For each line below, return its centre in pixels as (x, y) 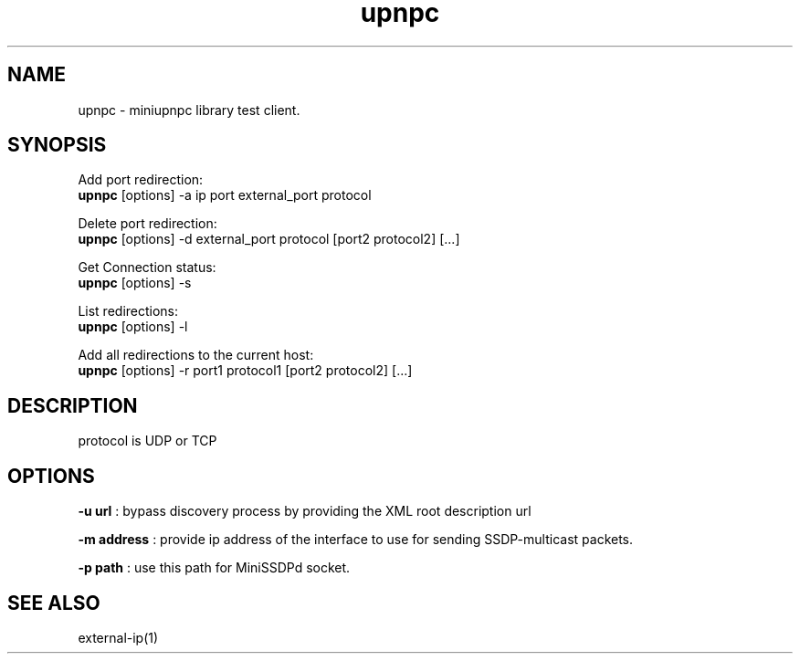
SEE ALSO (54, 603)
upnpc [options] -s (135, 283)
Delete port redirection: (147, 224)
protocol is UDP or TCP (147, 441)
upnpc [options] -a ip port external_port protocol (225, 195)
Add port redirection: (141, 180)
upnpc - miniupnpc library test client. (189, 110)
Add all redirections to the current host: (196, 355)
